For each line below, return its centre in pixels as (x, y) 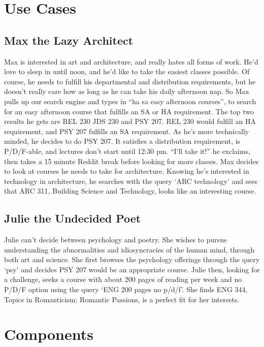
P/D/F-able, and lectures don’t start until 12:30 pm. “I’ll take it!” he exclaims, (127, 151)
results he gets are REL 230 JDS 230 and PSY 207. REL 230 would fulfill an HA (130, 121)
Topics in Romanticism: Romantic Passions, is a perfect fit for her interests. (122, 299)
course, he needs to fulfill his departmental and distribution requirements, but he (130, 81)
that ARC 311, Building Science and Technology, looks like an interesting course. (130, 191)
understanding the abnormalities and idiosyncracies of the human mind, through (129, 249)
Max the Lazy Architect (69, 40)
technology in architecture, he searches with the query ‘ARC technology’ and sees (131, 181)
